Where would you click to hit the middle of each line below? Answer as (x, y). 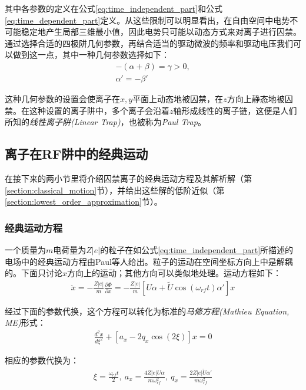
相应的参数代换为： (42, 360)
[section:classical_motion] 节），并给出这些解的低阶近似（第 (115, 190)
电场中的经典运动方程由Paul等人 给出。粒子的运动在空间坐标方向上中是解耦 (149, 261)
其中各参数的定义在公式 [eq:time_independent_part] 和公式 (114, 8)
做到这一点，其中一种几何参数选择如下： (91, 55)
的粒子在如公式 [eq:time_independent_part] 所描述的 (197, 250)
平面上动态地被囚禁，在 (178, 99)
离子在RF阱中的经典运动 (76, 154)
